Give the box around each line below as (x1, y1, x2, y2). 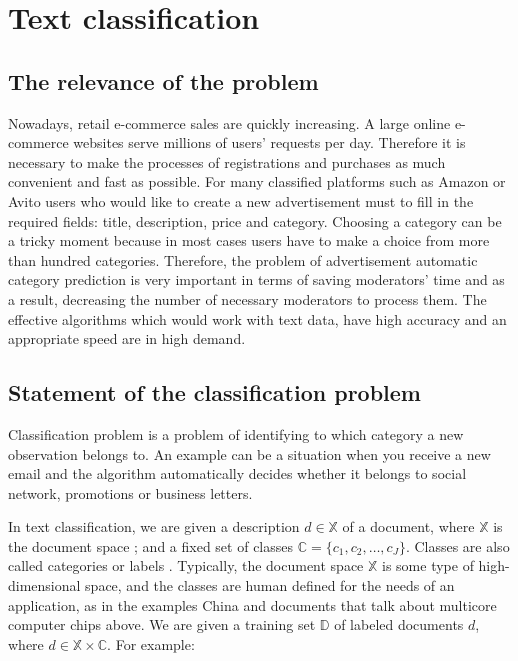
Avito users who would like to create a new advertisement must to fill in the (8, 190, 474, 211)
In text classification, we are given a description (8, 516, 300, 537)
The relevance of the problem (8, 65, 319, 96)
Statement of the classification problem (8, 377, 421, 408)
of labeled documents (334, 614, 464, 635)
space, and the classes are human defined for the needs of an (85, 575, 455, 596)
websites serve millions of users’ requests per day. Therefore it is (73, 132, 466, 153)
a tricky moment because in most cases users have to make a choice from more (8, 230, 490, 251)
